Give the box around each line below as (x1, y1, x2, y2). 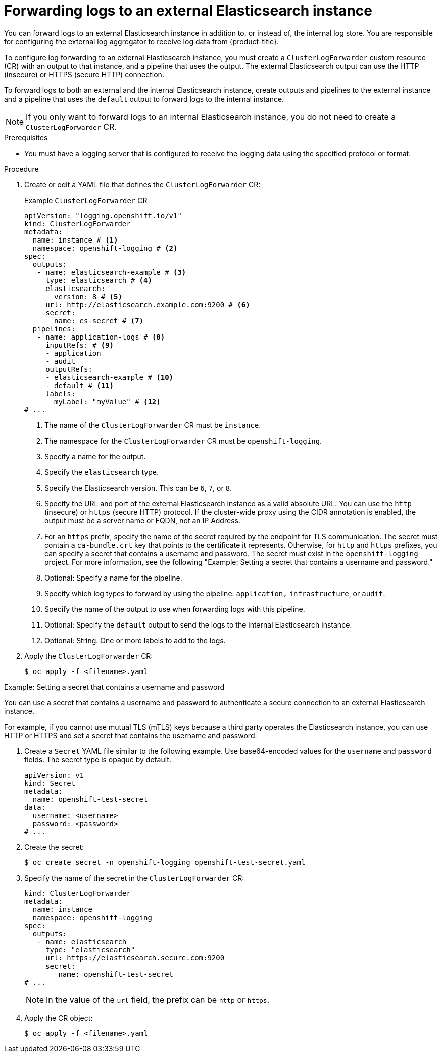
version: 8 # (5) (54, 292, 122, 301)
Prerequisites (4, 133, 48, 142)
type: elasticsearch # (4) (45, 276, 152, 284)
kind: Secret (24, 779, 76, 787)
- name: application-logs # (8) (37, 332, 165, 341)
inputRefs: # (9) (45, 341, 114, 349)
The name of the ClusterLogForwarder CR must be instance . (44, 420, 261, 429)
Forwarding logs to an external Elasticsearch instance (4, 2, 372, 19)
